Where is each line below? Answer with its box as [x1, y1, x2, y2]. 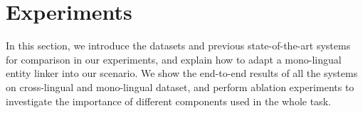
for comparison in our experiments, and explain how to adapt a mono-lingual [6, 52, 342, 66]
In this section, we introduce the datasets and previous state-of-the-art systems [6, 38, 351, 53]
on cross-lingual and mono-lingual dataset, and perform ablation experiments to [6, 79, 354, 94]
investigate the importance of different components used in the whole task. [6, 93, 331, 108]
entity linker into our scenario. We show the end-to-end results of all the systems [6, 66, 358, 81]
